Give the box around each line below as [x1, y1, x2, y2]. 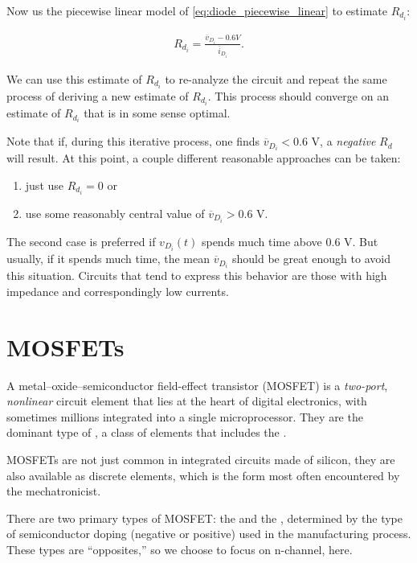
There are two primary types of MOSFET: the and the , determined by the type [6, 509, 403, 526]
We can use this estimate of [6, 70, 142, 87]
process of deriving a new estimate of [6, 87, 189, 104]
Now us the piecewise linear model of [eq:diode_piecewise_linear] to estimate [6, 2, 388, 18]
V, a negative [311, 133, 376, 150]
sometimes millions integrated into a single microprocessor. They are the [6, 408, 363, 425]
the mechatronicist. [6, 483, 101, 499]
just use [25, 176, 64, 193]
